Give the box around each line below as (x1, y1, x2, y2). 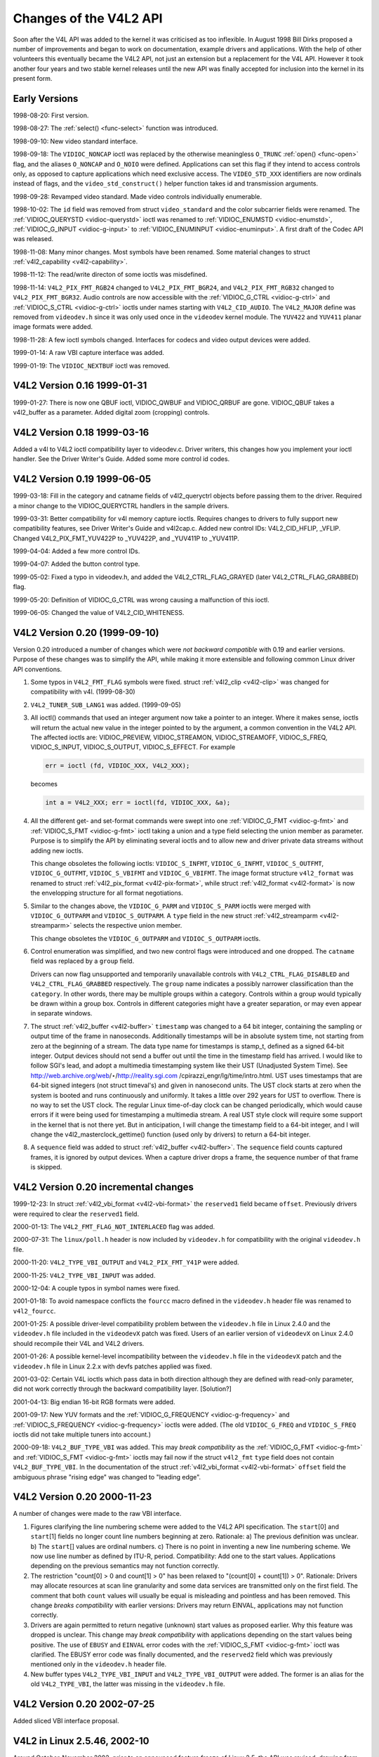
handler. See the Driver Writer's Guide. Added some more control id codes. (13, 455, 230, 463)
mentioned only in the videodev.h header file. (30, 1660, 167, 1668)
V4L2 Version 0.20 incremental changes (13, 1181, 194, 1193)
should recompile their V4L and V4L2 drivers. (13, 1339, 145, 1347)
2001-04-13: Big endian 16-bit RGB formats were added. (13, 1397, 175, 1406)
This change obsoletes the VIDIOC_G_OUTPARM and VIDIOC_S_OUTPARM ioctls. (30, 934, 261, 942)
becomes (30, 780, 58, 789)
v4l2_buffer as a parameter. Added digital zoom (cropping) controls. (13, 408, 210, 416)
